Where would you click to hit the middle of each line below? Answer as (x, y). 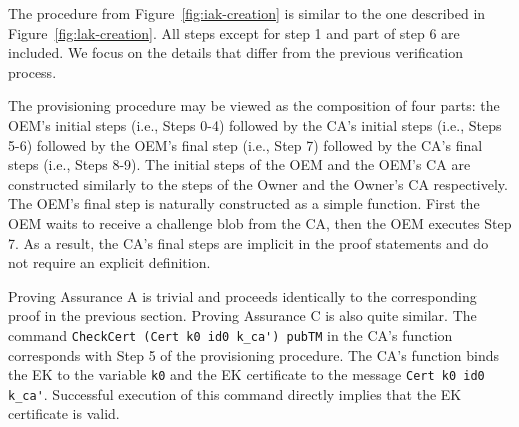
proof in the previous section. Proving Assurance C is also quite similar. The (242, 315)
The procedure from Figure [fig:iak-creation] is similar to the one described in (247, 13)
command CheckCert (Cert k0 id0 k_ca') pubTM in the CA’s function (230, 334)
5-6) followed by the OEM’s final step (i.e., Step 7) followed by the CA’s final (245, 144)
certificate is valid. (64, 413)
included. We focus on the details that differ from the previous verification (236, 52)
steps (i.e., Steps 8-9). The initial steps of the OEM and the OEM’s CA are (239, 164)
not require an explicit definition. (109, 262)
